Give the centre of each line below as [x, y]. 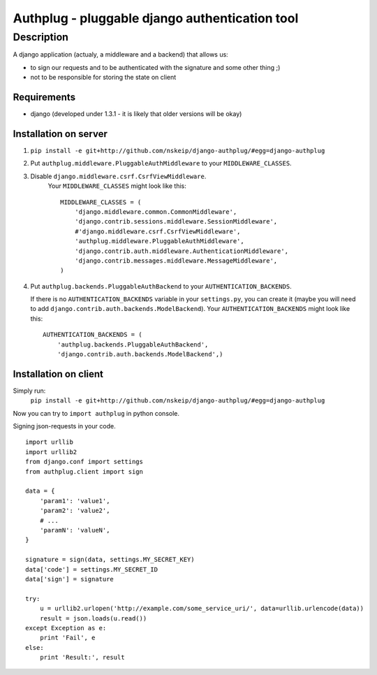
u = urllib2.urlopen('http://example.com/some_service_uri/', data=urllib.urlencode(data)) [202, 609]
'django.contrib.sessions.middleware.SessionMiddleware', [176, 222]
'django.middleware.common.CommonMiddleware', [156, 212]
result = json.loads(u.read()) [93, 618]
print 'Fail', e [67, 638]
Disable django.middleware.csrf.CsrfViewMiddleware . [118, 176]
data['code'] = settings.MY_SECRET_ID [92, 569]
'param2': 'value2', [75, 511]
